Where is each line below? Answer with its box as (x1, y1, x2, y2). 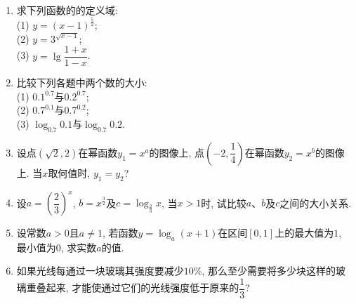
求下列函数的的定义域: (16, 3, 118, 17)
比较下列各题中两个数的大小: (16, 75, 147, 90)
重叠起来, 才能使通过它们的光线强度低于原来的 (26, 280, 239, 295)
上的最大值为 (275, 225, 334, 240)
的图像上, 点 (149, 145, 205, 159)
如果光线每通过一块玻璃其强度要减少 (16, 263, 184, 278)
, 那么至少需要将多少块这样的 (202, 263, 336, 278)
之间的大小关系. (279, 195, 352, 210)
